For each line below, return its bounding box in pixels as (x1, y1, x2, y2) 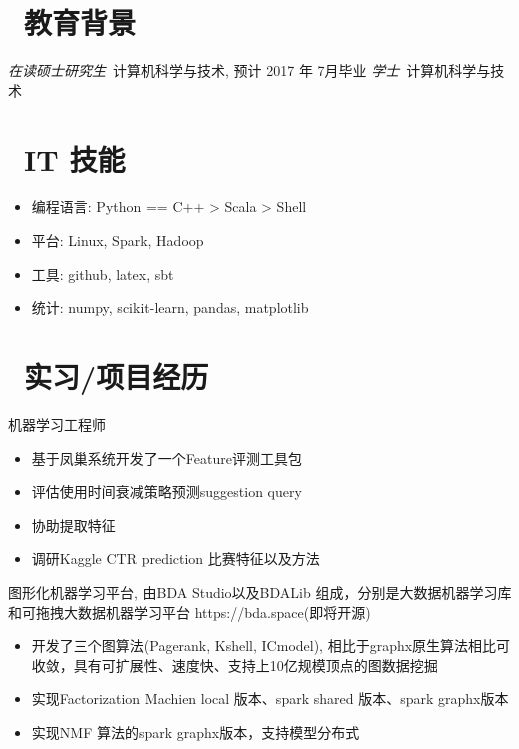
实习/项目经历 (24, 356, 209, 396)
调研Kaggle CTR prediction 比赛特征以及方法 (31, 548, 320, 569)
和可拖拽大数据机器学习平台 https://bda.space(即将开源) (8, 601, 371, 622)
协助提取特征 (31, 514, 116, 535)
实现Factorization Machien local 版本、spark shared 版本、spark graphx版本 (31, 688, 509, 709)
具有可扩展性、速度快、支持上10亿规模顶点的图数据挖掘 (73, 654, 438, 675)
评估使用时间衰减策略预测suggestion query (31, 481, 302, 502)
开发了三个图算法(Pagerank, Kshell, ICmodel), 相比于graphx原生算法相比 (31, 635, 497, 656)
